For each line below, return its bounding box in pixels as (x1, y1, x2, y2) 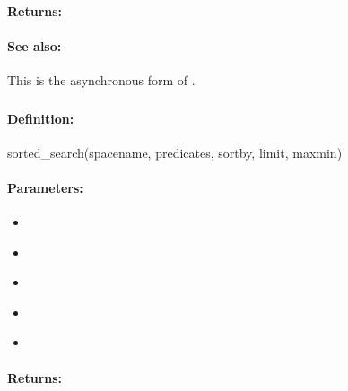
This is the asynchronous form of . (7, 70, 196, 89)
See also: (7, 36, 62, 55)
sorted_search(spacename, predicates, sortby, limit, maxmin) (7, 143, 343, 161)
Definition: (7, 109, 74, 127)
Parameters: (7, 178, 83, 196)
